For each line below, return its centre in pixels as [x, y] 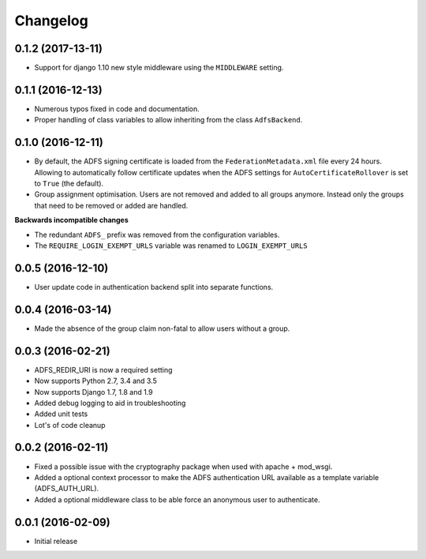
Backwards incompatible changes [72, 220]
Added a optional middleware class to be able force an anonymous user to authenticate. [177, 499]
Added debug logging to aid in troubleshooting [110, 403]
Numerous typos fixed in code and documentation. [117, 109]
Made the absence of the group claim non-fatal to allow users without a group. [162, 328]
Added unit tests [61, 414]
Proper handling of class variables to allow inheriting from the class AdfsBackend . [168, 120]
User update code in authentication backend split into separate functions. [154, 287]
